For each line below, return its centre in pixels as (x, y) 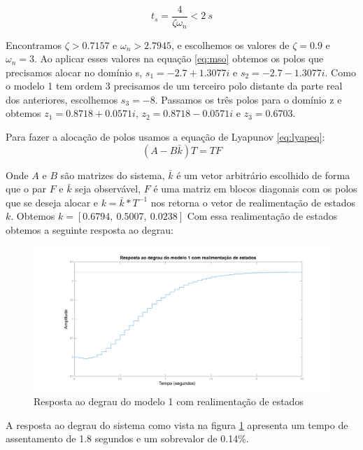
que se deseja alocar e (52, 202)
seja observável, (108, 189)
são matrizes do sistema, (113, 175)
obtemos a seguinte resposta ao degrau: (90, 230)
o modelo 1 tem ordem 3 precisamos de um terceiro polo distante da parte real (174, 86)
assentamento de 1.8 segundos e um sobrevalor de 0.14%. (127, 438)
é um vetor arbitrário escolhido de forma (263, 175)
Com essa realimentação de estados (262, 216)
